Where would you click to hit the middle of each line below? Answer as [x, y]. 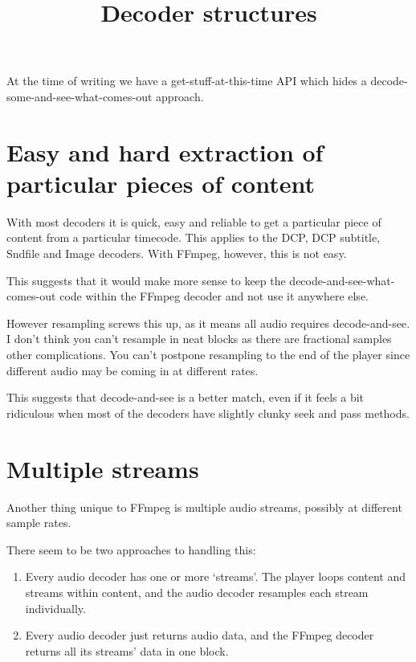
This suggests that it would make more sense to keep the [146, 280]
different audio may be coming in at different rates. [133, 370]
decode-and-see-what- [342, 280]
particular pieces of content [161, 183]
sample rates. [39, 523]
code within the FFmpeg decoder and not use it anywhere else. [214, 296]
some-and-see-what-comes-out [80, 96]
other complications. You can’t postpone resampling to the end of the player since [208, 355]
